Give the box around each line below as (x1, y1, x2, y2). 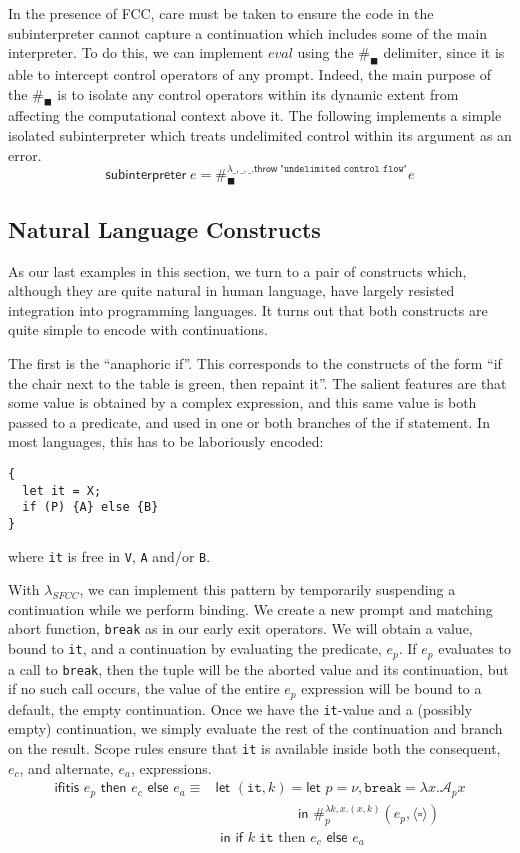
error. (8, 144, 42, 165)
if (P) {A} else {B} (22, 500, 159, 515)
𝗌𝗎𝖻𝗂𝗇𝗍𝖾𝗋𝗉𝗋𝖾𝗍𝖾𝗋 (105, 167, 187, 182)
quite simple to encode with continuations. (8, 319, 268, 340)
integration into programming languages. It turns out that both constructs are (8, 299, 488, 320)
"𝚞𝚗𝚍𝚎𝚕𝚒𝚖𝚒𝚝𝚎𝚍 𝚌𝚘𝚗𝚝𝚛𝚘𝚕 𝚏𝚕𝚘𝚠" (280, 164, 408, 175)
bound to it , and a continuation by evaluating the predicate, (8, 638, 382, 659)
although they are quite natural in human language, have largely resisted (8, 280, 455, 301)
